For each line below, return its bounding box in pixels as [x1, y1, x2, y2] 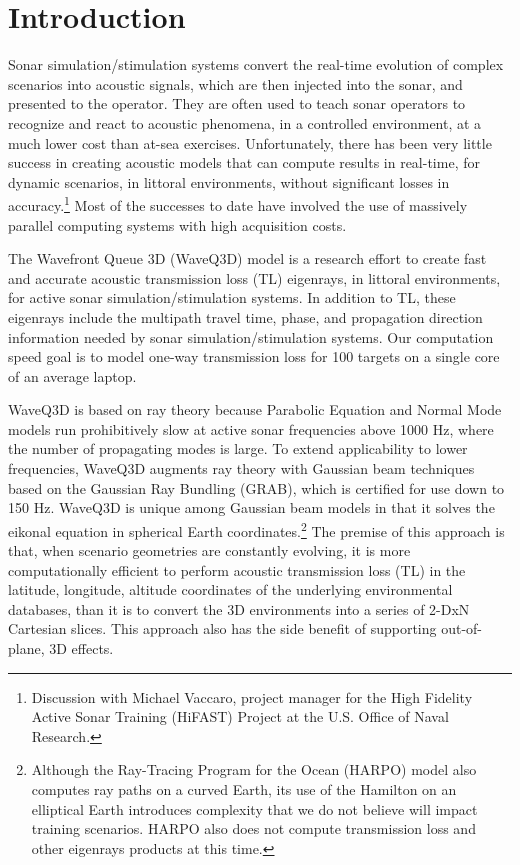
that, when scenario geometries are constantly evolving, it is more [8, 540, 411, 561]
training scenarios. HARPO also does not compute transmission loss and [31, 818, 476, 839]
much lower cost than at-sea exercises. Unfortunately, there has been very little [8, 132, 492, 153]
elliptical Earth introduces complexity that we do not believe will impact [31, 798, 478, 819]
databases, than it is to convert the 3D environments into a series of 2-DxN [8, 598, 470, 619]
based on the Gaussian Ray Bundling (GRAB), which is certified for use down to [8, 477, 505, 498]
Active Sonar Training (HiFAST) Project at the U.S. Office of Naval [31, 706, 449, 727]
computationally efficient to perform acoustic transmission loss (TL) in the [8, 559, 466, 580]
